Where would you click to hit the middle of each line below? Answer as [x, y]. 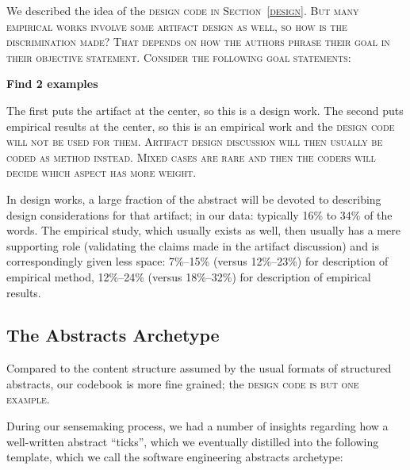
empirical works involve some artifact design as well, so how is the [177, 26]
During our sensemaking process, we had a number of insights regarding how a [197, 426]
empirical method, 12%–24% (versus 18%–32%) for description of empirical [189, 276]
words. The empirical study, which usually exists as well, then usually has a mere [203, 230]
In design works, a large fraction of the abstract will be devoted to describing [194, 199]
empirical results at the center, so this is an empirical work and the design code [201, 126]
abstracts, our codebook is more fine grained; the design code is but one [183, 383]
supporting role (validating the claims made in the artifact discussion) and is [193, 245]
